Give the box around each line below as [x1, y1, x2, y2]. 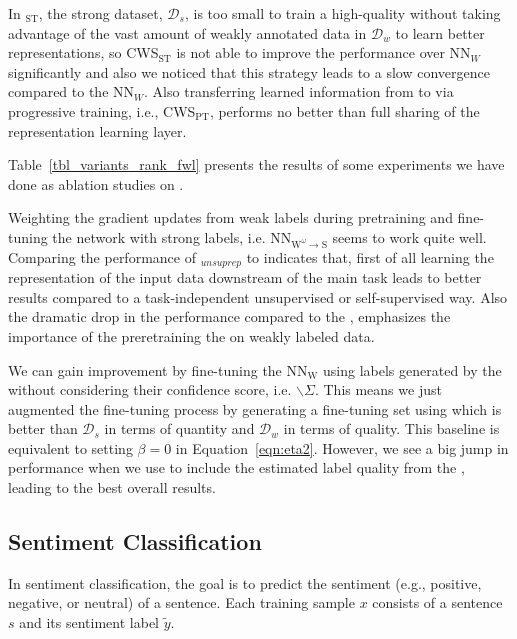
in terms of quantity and [104, 418, 255, 439]
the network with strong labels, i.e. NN [52, 226, 292, 247]
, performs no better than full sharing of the [209, 100, 480, 121]
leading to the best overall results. [8, 477, 216, 498]
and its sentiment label [19, 612, 160, 633]
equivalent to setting [8, 437, 133, 458]
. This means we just [314, 379, 442, 400]
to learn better [395, 22, 485, 43]
